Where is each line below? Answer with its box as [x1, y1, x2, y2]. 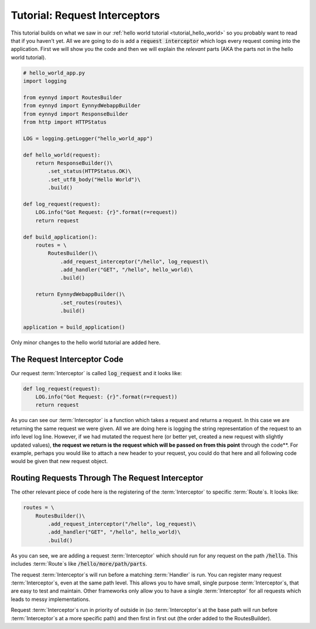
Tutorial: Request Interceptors [11, 9, 160, 22]
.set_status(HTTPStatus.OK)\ [47, 168, 132, 175]
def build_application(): [23, 233, 98, 240]
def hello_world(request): [23, 151, 101, 158]
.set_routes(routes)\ [60, 299, 122, 306]
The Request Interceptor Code [11, 354, 124, 364]
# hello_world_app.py [23, 69, 85, 76]
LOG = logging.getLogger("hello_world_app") [23, 135, 153, 142]
